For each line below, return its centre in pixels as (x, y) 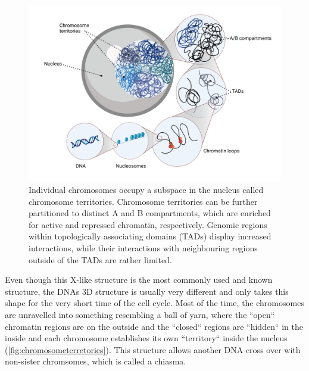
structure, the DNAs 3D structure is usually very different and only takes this (147, 291)
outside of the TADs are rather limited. (100, 259)
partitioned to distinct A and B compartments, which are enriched (150, 213)
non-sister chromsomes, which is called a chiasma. (96, 361)
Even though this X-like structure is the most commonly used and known (139, 280)
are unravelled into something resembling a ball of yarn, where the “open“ (140, 314)
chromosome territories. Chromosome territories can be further (143, 201)
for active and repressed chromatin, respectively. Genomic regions (148, 224)
